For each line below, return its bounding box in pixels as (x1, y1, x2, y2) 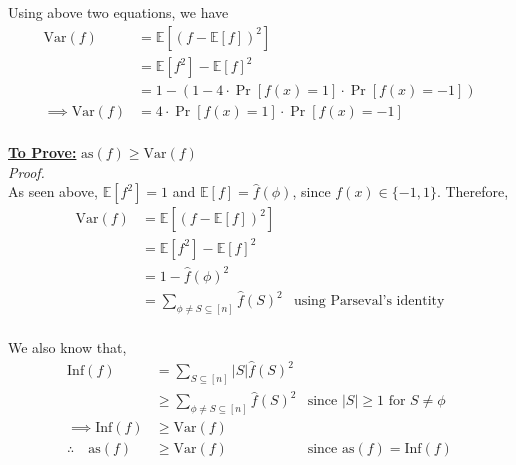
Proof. (8, 161, 45, 182)
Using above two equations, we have (8, 2, 229, 22)
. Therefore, (436, 181, 509, 202)
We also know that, (8, 336, 127, 357)
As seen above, (8, 181, 98, 202)
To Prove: (8, 142, 77, 163)
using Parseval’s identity (293, 294, 445, 309)
